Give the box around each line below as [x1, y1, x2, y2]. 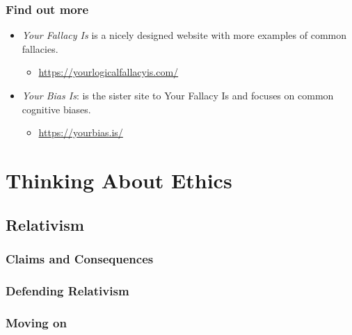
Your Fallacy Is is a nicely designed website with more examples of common [22, 28, 346, 42]
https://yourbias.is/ [38, 125, 123, 140]
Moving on [6, 313, 67, 331]
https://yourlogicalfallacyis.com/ [38, 65, 179, 79]
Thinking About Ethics [6, 165, 232, 194]
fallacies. [22, 41, 58, 56]
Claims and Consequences [6, 250, 154, 267]
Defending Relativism [6, 281, 129, 299]
